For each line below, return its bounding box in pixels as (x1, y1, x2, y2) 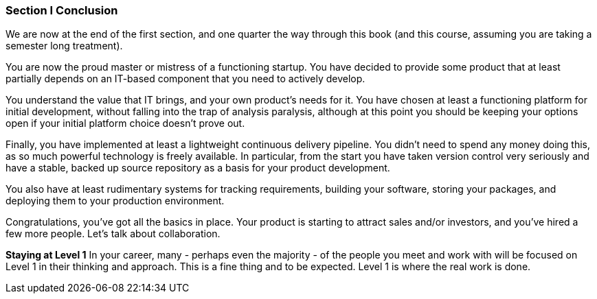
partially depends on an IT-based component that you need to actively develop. (5, 73, 365, 85)
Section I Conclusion (5, 3, 118, 17)
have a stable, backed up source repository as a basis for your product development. (5, 162, 390, 174)
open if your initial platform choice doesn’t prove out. (5, 117, 245, 130)
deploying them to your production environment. (5, 195, 225, 207)
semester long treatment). (5, 40, 123, 52)
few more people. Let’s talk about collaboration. (5, 228, 221, 240)
